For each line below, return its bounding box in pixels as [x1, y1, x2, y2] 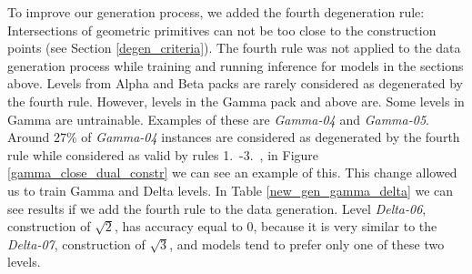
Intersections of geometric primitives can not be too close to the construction [7, 20, 437, 39]
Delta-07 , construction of [7, 234, 146, 253]
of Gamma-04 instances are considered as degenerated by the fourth [81, 127, 460, 147]
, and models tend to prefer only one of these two [169, 234, 445, 253]
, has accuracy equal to [114, 217, 243, 236]
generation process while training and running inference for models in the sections [7, 56, 464, 75]
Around [7, 127, 50, 147]
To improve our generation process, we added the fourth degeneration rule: [7, 3, 425, 21]
